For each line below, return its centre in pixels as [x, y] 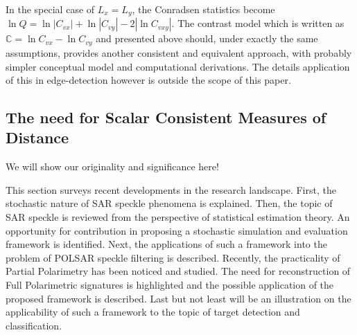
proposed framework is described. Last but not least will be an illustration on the [178, 298]
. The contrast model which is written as [258, 23]
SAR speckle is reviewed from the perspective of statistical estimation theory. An [178, 217]
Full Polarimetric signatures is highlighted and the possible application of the [170, 285]
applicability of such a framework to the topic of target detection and [153, 312]
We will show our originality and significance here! [112, 166]
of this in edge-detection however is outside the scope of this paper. [148, 80]
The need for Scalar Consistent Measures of [166, 117]
